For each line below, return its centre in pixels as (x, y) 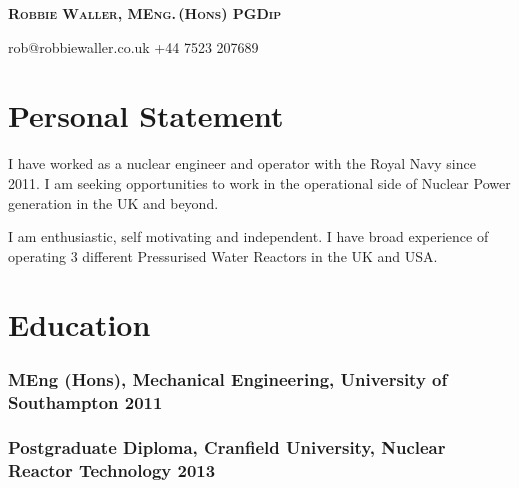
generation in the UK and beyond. (113, 202)
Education (79, 324)
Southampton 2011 (85, 401)
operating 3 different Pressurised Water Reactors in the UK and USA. (223, 255)
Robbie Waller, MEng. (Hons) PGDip (145, 13)
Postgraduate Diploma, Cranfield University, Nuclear (227, 447)
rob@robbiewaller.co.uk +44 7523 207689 (133, 46)
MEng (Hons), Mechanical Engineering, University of (228, 378)
